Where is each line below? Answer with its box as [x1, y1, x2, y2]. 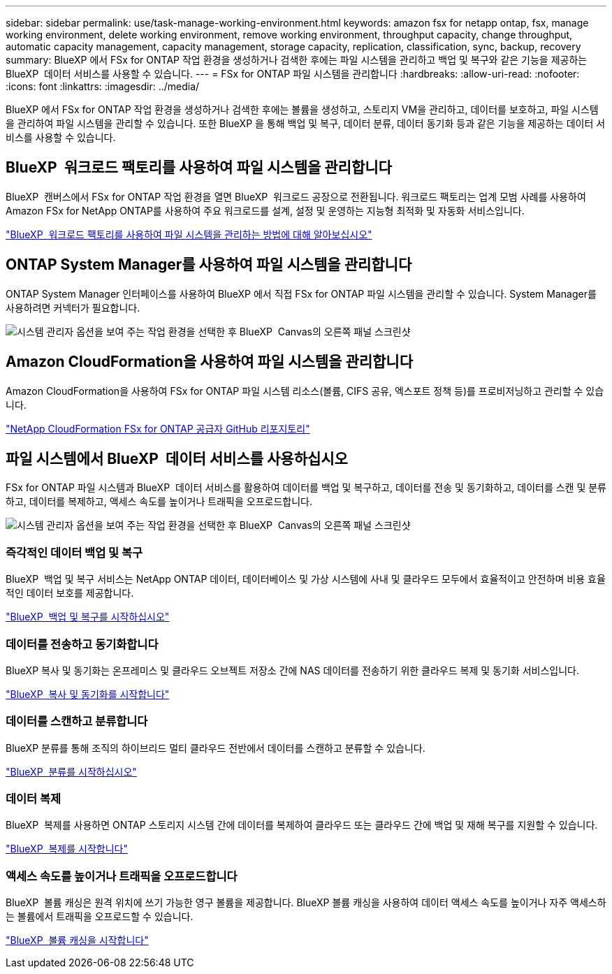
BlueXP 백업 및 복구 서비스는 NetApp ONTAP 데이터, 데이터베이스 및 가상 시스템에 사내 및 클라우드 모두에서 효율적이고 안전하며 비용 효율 [6, 573, 606, 586]
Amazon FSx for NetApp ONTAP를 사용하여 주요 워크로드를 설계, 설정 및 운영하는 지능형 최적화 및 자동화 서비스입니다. [6, 204, 525, 217]
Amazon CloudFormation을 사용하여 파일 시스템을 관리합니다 [6, 353, 413, 371]
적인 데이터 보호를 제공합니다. [6, 587, 134, 599]
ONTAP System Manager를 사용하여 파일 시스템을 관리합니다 [6, 256, 412, 274]
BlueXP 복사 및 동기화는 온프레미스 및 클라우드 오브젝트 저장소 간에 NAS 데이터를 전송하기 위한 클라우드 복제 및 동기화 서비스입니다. [6, 664, 579, 676]
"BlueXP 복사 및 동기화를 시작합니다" [6, 688, 170, 700]
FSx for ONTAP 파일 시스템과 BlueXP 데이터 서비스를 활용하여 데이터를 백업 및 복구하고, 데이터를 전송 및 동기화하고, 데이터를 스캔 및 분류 [6, 481, 606, 494]
